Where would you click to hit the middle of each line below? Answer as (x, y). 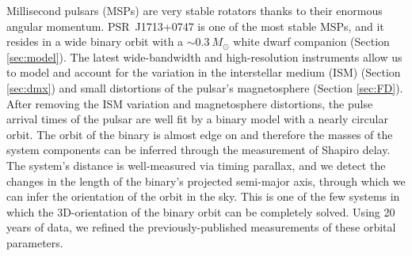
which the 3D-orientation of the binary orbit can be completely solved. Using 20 (201, 211)
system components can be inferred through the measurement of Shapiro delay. (198, 150)
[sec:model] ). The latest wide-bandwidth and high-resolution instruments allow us (204, 56)
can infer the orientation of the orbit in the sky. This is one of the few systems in (203, 196)
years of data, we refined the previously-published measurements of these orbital (201, 227)
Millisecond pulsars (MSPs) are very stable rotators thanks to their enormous (195, 10)
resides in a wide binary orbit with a (95, 41)
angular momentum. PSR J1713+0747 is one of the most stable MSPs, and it (195, 26)
